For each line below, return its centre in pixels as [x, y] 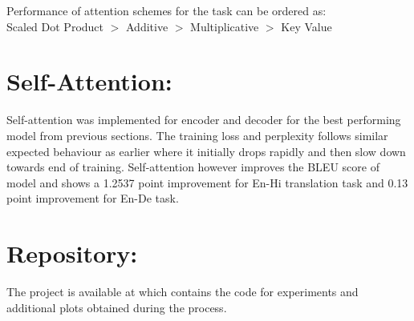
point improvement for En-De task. [93, 198]
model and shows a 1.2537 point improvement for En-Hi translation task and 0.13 [207, 182]
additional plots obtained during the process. [117, 307]
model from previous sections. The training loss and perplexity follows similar [197, 135]
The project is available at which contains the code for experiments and [183, 291]
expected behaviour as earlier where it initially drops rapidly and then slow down [206, 151]
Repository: [72, 253]
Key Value [306, 26]
